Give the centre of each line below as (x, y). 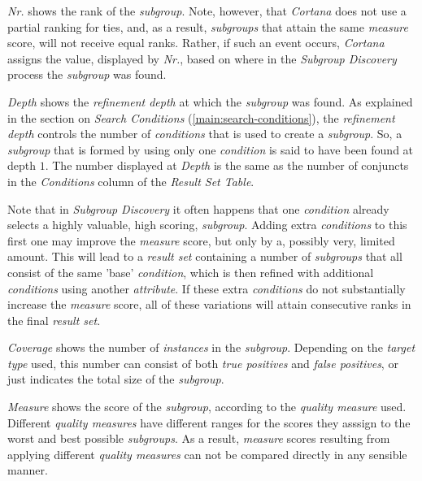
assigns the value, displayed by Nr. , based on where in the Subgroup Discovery (202, 58)
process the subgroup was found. (87, 74)
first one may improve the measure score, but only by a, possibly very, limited (201, 240)
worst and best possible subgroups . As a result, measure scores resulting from (199, 438)
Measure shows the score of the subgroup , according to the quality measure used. (207, 407)
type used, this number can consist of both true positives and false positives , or (203, 363)
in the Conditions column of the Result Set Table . (131, 181)
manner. (28, 470)
